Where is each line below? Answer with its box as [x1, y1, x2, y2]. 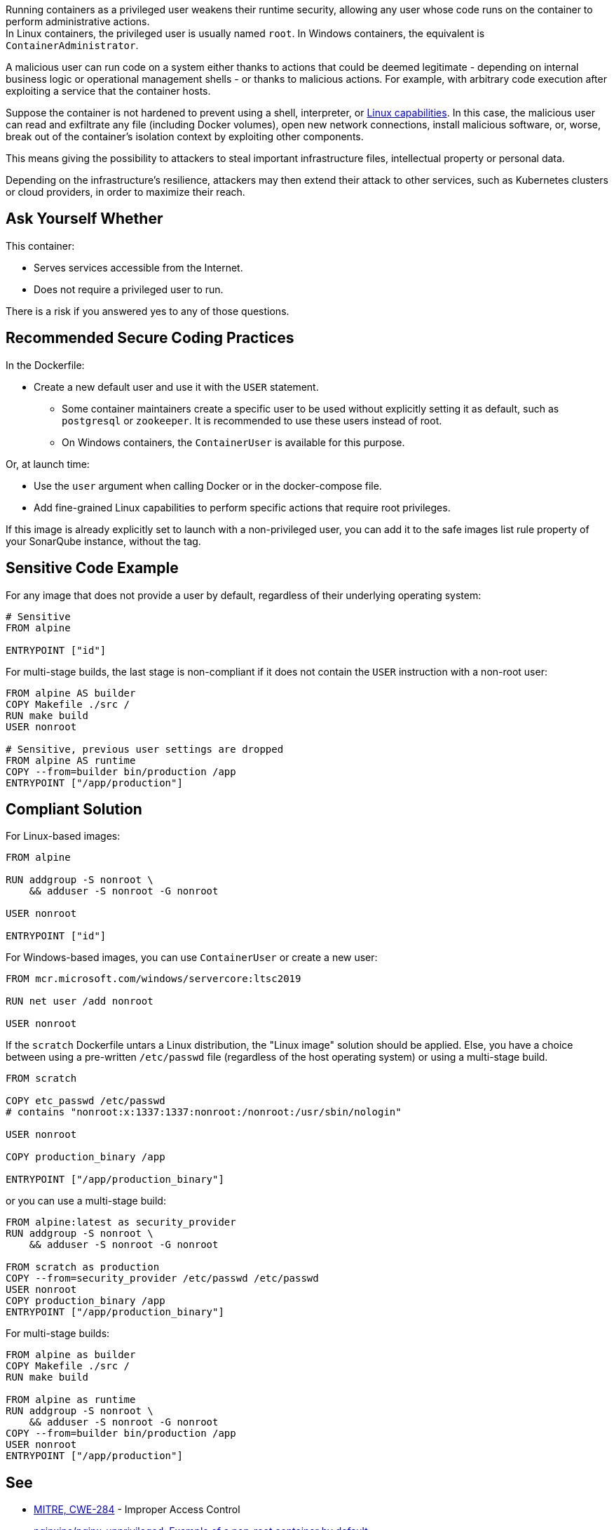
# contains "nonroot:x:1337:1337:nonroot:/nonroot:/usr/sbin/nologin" [6, 1106, 402, 1118]
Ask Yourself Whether [6, 210, 163, 228]
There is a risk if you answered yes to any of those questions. [6, 304, 289, 317]
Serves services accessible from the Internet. [34, 261, 243, 274]
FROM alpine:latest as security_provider [6, 1216, 236, 1228]
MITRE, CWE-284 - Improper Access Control [34, 1503, 240, 1516]
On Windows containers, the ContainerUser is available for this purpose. [62, 436, 405, 448]
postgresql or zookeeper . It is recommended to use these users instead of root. [62, 414, 442, 427]
